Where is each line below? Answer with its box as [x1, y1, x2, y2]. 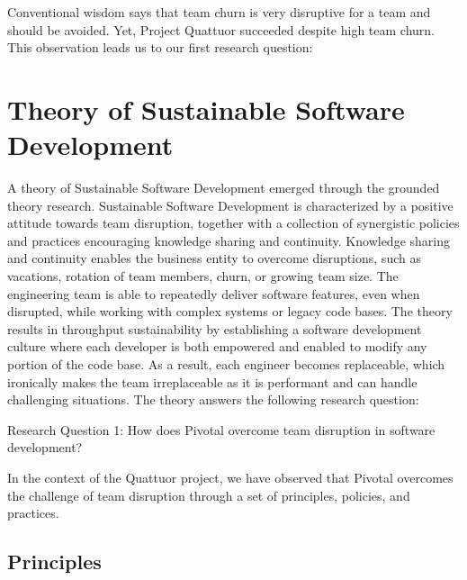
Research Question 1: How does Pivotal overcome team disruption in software [7, 420, 436, 439]
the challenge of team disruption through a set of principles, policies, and [7, 485, 410, 504]
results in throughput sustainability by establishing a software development [7, 319, 422, 338]
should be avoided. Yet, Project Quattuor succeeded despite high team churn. [7, 20, 436, 39]
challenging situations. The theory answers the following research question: [7, 390, 419, 409]
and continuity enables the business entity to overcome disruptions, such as [7, 249, 421, 267]
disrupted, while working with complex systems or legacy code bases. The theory [7, 302, 453, 321]
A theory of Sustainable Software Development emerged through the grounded [7, 178, 440, 197]
